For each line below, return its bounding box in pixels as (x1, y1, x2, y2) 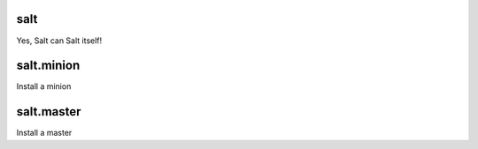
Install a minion (16, 81, 72, 92)
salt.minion (16, 58, 81, 73)
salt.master (16, 104, 81, 119)
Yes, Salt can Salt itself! (16, 35, 103, 46)
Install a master (16, 128, 73, 138)
